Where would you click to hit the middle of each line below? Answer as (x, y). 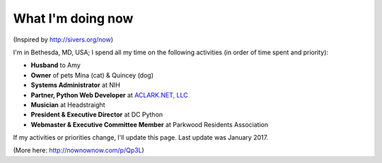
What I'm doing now (73, 18)
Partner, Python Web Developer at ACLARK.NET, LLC (109, 95)
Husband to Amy (56, 65)
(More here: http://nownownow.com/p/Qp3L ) (79, 150)
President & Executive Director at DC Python (97, 115)
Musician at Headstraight (68, 104)
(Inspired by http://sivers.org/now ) (63, 40)
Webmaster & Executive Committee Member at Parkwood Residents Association (150, 124)
